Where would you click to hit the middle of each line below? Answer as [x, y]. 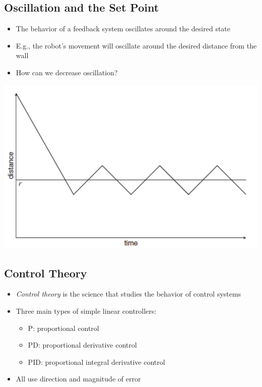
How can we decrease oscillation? [67, 72]
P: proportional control [63, 328]
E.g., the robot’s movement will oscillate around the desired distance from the [136, 45]
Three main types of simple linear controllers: [86, 310]
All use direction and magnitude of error [78, 379]
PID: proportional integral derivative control [96, 361]
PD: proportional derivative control [82, 345]
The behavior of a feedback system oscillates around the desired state [123, 29]
